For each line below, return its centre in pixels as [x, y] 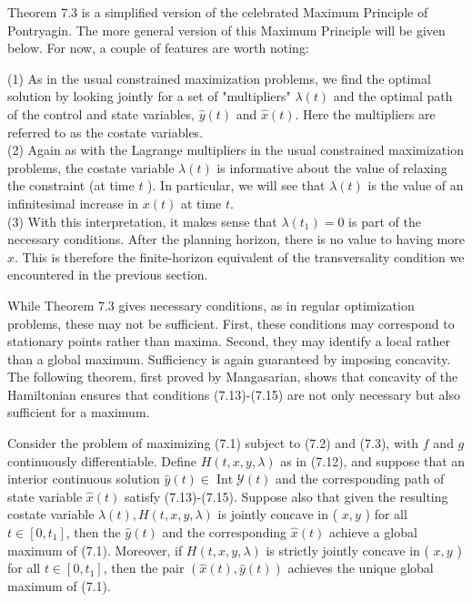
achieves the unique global [361, 568]
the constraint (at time [71, 185]
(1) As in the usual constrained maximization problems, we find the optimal [219, 78]
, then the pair [144, 568]
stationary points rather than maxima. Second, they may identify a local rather [229, 341]
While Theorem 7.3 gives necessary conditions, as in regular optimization [211, 305]
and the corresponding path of [360, 479]
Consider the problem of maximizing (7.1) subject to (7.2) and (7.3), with [213, 443]
